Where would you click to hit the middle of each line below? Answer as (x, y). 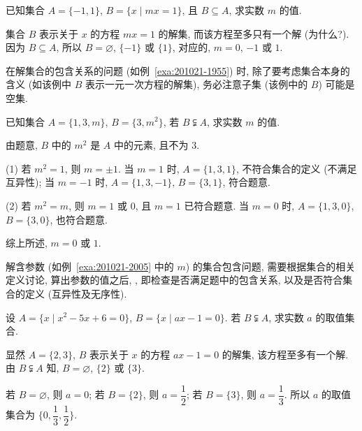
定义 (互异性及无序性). (76, 293)
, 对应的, (191, 47)
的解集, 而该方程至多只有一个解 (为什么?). (254, 33)
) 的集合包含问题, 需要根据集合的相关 (270, 266)
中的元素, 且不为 (151, 145)
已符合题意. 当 (217, 205)
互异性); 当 (30, 182)
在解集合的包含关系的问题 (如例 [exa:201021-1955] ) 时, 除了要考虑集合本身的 (178, 70)
